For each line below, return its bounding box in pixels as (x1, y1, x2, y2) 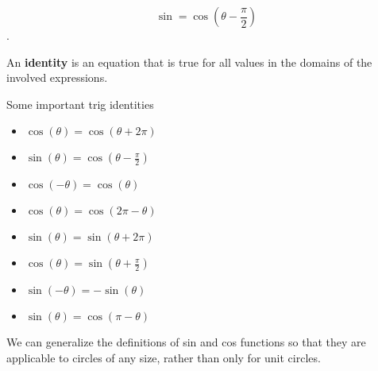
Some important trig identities (6, 95, 154, 112)
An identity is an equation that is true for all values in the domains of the (6, 53, 372, 70)
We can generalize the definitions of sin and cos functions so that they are (6, 334, 366, 350)
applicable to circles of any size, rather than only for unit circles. (6, 349, 321, 365)
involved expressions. (6, 69, 108, 86)
